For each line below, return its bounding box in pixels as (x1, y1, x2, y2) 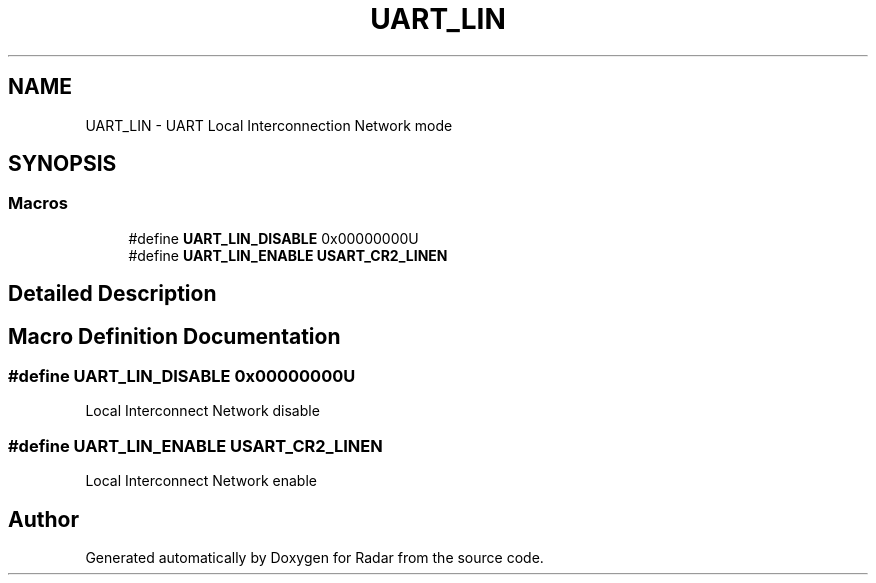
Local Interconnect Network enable (85, 472, 317, 490)
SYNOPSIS (8, 151, 117, 177)
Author (8, 506, 79, 532)
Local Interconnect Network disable (85, 402, 320, 420)
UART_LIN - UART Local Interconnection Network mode (85, 116, 453, 134)
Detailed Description (8, 281, 217, 307)
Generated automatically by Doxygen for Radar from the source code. (85, 549, 544, 567)
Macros (8, 193, 68, 214)
